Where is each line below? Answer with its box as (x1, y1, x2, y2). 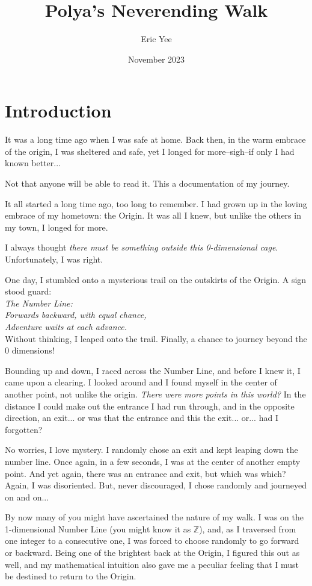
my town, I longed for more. (5, 220, 108, 233)
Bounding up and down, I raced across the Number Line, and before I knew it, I (5, 364, 301, 376)
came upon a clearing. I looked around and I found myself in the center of (5, 376, 277, 388)
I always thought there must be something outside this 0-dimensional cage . (5, 241, 278, 254)
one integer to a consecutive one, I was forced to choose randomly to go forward (5, 534, 299, 547)
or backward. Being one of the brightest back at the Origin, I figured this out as (5, 546, 300, 559)
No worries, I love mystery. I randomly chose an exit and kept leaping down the (5, 443, 298, 456)
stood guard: (5, 285, 52, 298)
